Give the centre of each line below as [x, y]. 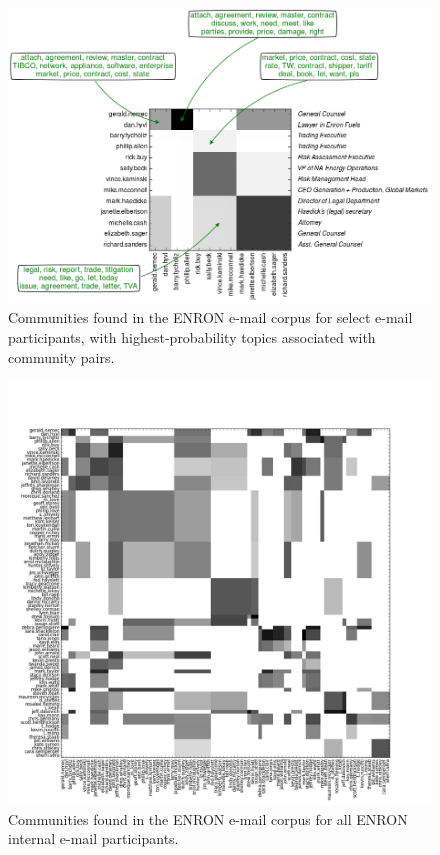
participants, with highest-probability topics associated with [192, 337]
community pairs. [61, 356]
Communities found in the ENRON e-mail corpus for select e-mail [210, 317]
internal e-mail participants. [93, 838]
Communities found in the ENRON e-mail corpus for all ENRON [208, 818]
